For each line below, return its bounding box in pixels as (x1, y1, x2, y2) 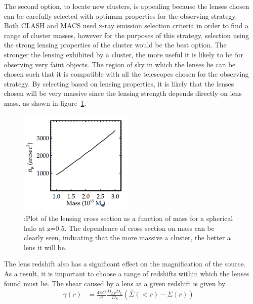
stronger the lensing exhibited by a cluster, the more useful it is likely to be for (4, 49, 243, 59)
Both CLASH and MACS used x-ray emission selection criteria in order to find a (4, 20, 249, 31)
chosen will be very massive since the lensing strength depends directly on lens (4, 88, 242, 98)
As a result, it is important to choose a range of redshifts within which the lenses (4, 268, 250, 278)
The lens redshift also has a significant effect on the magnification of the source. (4, 259, 246, 269)
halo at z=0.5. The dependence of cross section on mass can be (24, 222, 214, 233)
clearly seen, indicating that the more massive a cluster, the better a (24, 232, 231, 243)
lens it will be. (24, 242, 67, 252)
